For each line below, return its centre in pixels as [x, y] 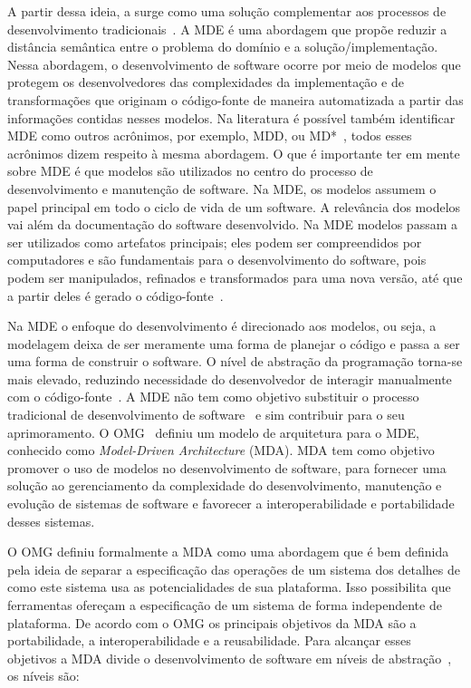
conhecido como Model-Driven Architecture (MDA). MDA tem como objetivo [221, 450]
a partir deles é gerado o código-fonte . [115, 295]
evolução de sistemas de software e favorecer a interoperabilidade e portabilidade [231, 504]
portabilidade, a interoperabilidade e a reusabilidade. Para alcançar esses [209, 640]
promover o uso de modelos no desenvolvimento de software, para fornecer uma [227, 467]
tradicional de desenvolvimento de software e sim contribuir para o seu [206, 415]
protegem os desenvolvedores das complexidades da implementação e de [206, 82]
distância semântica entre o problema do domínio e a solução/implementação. [223, 47]
